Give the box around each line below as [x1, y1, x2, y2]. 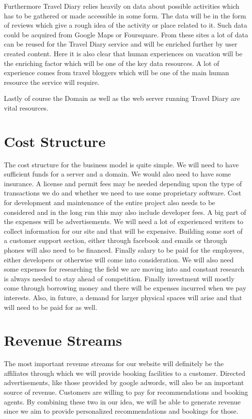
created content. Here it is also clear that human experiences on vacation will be [4, 48, 242, 58]
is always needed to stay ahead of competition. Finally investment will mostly [4, 273, 235, 283]
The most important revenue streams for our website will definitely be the [4, 358, 224, 369]
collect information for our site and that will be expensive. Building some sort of [4, 226, 243, 236]
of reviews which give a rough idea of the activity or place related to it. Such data [4, 20, 247, 30]
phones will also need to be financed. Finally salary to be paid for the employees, [4, 245, 244, 255]
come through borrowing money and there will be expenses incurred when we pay [4, 283, 247, 293]
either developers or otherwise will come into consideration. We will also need [4, 254, 234, 264]
